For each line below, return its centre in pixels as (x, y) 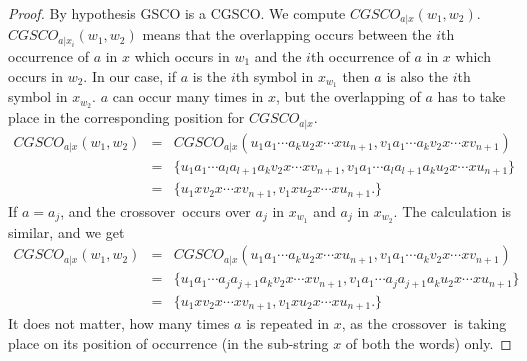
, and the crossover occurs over (155, 210)
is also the (417, 75)
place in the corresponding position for (126, 117)
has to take (471, 96)
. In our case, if (130, 75)
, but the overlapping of (348, 96)
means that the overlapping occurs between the (287, 34)
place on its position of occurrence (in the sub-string (168, 342)
